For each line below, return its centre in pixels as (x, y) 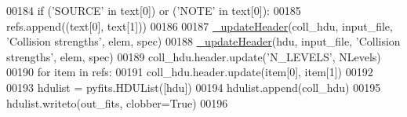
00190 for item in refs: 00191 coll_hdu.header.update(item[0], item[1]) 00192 (190, 72)
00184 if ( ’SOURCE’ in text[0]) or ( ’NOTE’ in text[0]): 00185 (154, 10)
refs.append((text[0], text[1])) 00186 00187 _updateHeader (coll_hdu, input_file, (200, 26)
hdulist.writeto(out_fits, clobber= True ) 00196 (117, 102)
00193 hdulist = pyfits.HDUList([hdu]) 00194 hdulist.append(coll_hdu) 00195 (194, 87)
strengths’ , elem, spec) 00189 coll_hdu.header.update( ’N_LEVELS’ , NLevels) (194, 56)
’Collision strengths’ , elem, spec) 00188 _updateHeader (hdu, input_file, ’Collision (203, 41)
